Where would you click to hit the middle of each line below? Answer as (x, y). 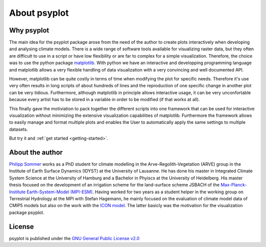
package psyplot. (27, 212)
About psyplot (39, 13)
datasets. (18, 129)
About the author (36, 152)
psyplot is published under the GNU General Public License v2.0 (74, 238)
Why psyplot (29, 30)
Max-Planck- (234, 185)
